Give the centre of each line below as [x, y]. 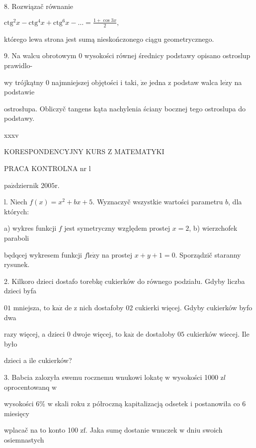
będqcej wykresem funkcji [43, 254]
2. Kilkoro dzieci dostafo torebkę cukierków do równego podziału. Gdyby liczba [125, 281]
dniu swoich [205, 430]
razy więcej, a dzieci [35, 334]
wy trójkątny [24, 82]
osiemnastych [24, 439]
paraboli [17, 238]
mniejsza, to [32, 308]
